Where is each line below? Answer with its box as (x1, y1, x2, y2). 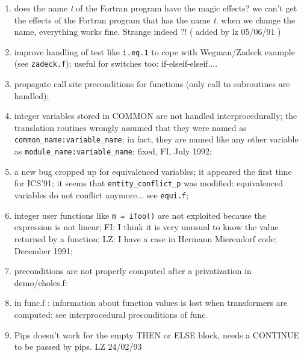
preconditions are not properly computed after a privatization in (14, 264, 252, 277)
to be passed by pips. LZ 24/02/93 (14, 340, 142, 353)
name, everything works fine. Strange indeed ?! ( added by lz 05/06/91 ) (14, 25, 281, 38)
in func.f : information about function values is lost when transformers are (14, 296, 288, 309)
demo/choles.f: (14, 276, 67, 288)
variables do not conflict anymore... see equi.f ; (14, 189, 189, 201)
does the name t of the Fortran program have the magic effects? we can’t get (14, 2, 297, 14)
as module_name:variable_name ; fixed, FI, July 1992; (14, 145, 212, 157)
